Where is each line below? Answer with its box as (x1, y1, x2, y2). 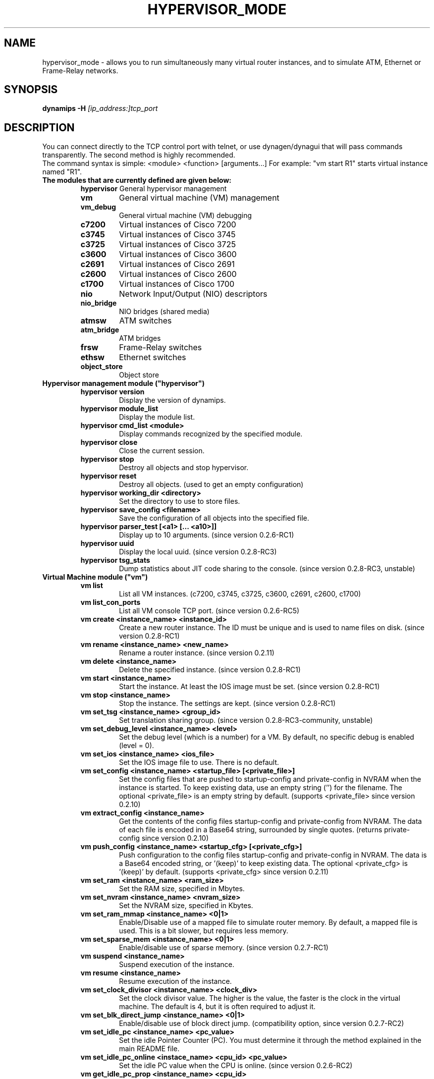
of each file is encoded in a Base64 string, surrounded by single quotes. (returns (119, 825, 382, 834)
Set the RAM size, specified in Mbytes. (119, 884, 245, 893)
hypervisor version (80, 387, 145, 396)
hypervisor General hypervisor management (80, 184, 227, 193)
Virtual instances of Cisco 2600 (119, 269, 237, 279)
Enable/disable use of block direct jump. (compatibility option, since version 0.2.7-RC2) (119, 1019, 404, 1028)
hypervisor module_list (80, 404, 159, 413)
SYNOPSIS (4, 83, 58, 96)
